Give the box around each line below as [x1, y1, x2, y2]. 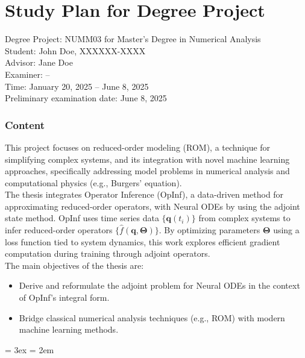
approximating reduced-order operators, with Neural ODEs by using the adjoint [5, 199, 300, 212]
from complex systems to [198, 212, 291, 224]
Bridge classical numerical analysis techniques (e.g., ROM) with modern [19, 311, 285, 324]
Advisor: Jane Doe [5, 56, 73, 69]
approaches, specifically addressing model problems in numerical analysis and [5, 165, 290, 177]
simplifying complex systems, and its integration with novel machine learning [5, 152, 290, 165]
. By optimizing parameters [159, 224, 260, 236]
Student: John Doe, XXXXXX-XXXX [5, 44, 146, 57]
